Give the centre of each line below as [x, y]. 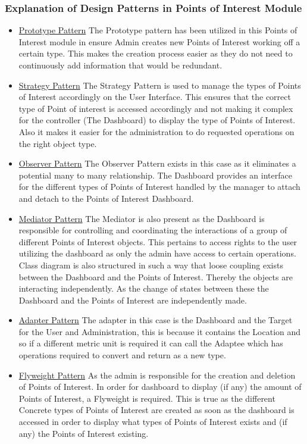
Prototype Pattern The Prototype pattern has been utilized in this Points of [158, 30]
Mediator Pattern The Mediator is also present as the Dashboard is [142, 218]
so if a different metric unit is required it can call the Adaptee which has [151, 343]
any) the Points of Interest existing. [84, 433]
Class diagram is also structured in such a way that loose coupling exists [151, 265]
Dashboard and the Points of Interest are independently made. [133, 300]
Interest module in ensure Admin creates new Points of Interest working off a [159, 41]
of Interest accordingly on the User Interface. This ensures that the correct [155, 97]
